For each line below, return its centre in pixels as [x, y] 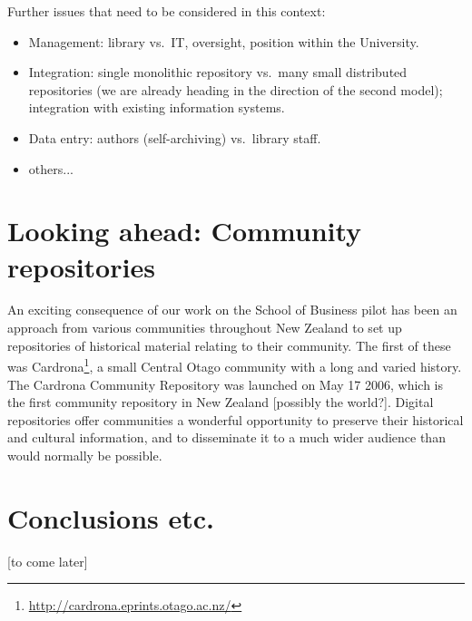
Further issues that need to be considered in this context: [167, 11]
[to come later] [48, 561]
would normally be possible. [85, 455]
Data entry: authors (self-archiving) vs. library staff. [175, 137]
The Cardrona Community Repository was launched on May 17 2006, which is [226, 384]
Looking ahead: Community [185, 231]
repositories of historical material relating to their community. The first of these [229, 345]
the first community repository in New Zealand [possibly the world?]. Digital [221, 402]
